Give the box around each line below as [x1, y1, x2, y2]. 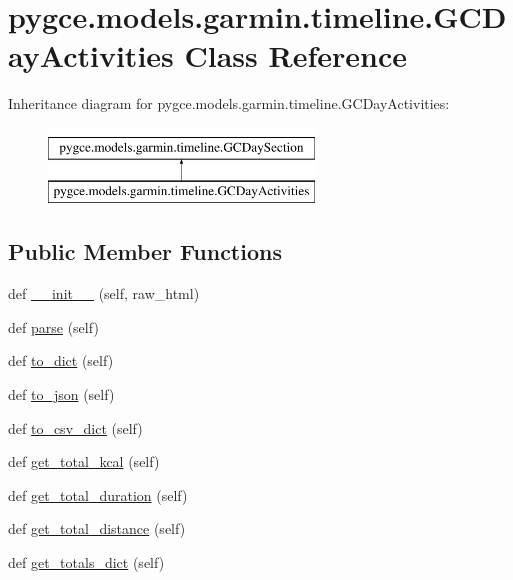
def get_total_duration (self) [8, 484, 188, 505]
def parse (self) [8, 316, 99, 337]
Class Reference [184, 35, 408, 76]
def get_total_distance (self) [8, 518, 186, 539]
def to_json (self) [8, 384, 115, 405]
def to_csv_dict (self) [8, 417, 143, 438]
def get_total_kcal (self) [8, 451, 160, 472]
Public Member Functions [8, 236, 282, 267]
